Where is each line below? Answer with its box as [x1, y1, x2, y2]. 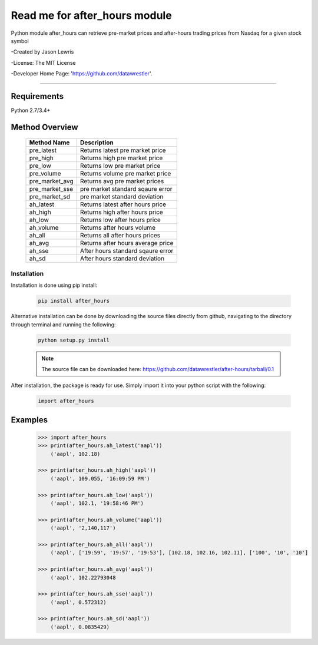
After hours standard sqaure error [79, 247, 174, 255]
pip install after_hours [38, 297, 110, 305]
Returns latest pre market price [79, 146, 166, 154]
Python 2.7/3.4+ [11, 107, 51, 114]
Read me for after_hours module [11, 9, 172, 22]
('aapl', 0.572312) [50, 598, 107, 606]
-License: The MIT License [11, 59, 76, 66]
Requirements [11, 91, 64, 101]
